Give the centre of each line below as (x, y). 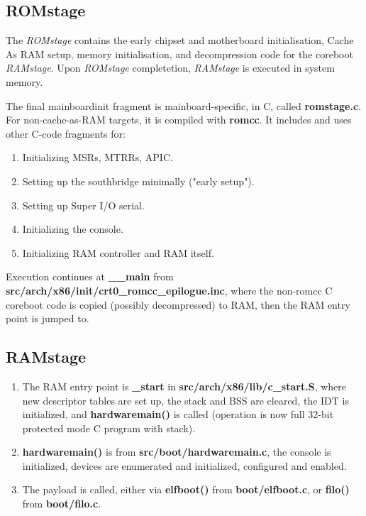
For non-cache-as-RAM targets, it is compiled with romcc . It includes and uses (179, 120)
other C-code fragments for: (66, 133)
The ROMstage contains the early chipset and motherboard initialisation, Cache (180, 40)
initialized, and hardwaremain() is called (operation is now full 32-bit (178, 414)
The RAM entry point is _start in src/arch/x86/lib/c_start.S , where (184, 386)
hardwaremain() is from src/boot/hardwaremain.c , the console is (177, 452)
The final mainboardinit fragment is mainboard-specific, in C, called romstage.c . (183, 105)
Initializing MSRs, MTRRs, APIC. (98, 157)
